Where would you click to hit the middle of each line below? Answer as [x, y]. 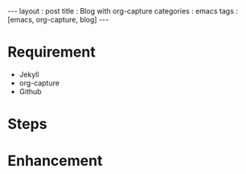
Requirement [51, 52]
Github [30, 91]
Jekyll [29, 74]
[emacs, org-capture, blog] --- [58, 19]
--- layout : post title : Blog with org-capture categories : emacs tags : [123, 11]
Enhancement [55, 161]
